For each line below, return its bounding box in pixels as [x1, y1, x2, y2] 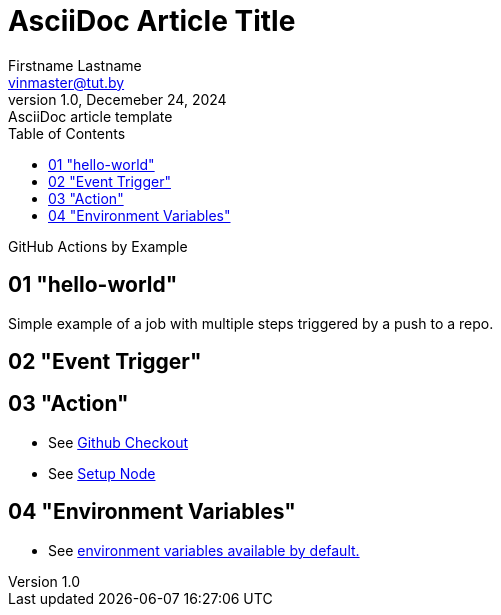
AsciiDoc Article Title [8, 4, 296, 38]
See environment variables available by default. [48, 541, 360, 559]
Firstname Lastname [8, 56, 142, 74]
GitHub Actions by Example [8, 237, 188, 255]
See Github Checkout [48, 433, 189, 451]
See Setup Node [48, 464, 156, 482]
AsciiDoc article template [8, 107, 173, 125]
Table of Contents [8, 124, 126, 142]
